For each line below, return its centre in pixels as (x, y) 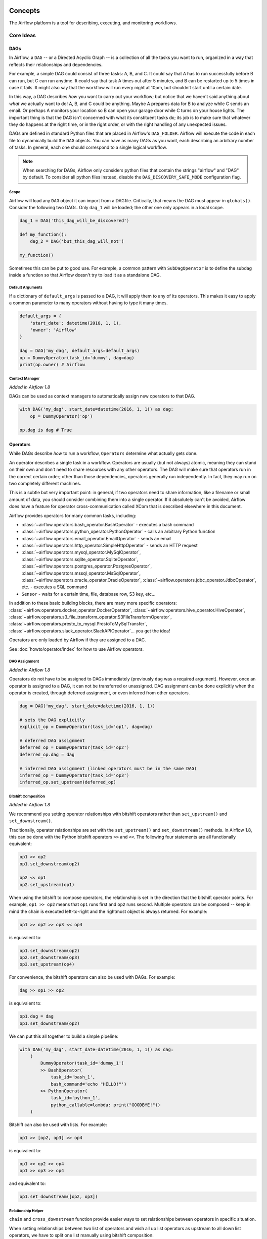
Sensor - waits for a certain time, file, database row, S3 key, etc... (89, 594)
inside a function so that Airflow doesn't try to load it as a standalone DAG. (85, 275)
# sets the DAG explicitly (52, 720)
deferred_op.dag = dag (47, 754)
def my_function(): (43, 234)
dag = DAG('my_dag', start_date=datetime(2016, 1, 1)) (87, 706)
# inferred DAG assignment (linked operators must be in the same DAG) (108, 768)
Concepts (24, 11)
